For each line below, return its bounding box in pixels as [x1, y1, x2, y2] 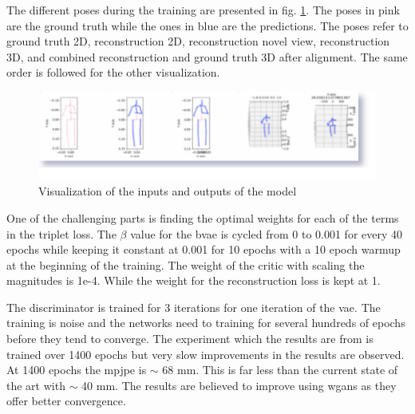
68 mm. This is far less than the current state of [162, 361, 398, 378]
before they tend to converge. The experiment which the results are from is [6, 330, 373, 347]
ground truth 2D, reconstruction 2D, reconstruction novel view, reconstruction [6, 33, 390, 49]
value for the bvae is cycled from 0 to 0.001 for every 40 [130, 225, 402, 242]
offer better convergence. [6, 392, 126, 409]
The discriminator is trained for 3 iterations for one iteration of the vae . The [6, 298, 381, 315]
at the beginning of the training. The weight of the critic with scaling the [6, 256, 365, 273]
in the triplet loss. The [6, 225, 117, 242]
